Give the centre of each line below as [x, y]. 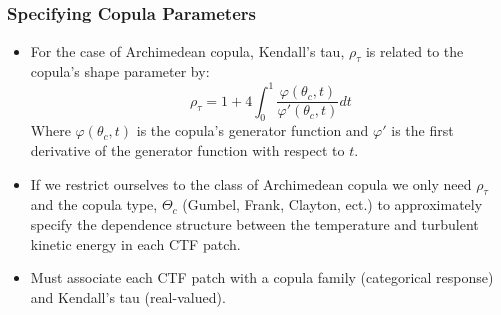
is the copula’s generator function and [252, 130]
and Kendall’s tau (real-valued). [128, 296]
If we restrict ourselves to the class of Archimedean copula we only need [251, 183]
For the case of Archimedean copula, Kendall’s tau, [187, 50]
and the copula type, [94, 204]
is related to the [414, 50]
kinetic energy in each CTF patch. [135, 243]
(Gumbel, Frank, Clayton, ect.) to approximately [332, 204]
